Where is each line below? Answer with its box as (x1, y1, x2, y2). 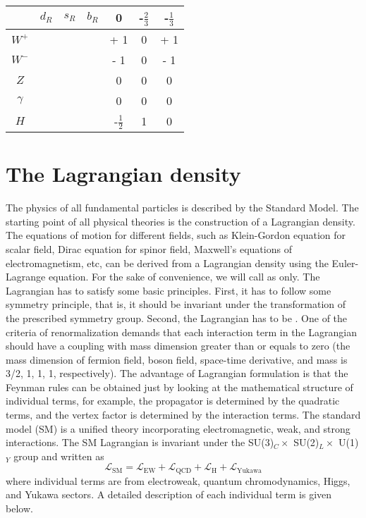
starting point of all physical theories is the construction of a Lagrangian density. (6, 214, 355, 228)
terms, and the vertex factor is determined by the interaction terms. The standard (6, 407, 361, 422)
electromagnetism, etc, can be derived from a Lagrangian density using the (6, 255, 329, 270)
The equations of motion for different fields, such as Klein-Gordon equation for (6, 228, 346, 242)
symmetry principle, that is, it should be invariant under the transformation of (6, 297, 346, 312)
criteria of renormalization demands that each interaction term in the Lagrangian (6, 324, 357, 339)
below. (6, 501, 33, 516)
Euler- (331, 255, 359, 270)
